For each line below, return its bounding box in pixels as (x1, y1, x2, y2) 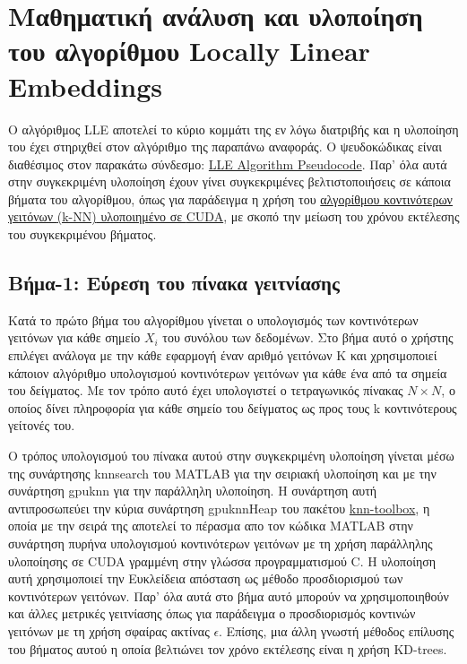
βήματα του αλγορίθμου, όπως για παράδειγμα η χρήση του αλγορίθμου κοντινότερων (8, 189, 453, 208)
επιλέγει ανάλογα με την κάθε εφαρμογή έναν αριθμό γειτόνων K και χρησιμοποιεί (8, 346, 437, 365)
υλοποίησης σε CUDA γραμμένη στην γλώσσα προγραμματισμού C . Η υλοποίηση (8, 551, 437, 570)
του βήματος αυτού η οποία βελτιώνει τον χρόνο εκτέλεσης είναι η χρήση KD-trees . (8, 639, 447, 658)
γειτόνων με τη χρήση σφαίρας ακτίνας (8, 621, 210, 640)
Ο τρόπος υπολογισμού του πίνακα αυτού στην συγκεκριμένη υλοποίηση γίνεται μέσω (8, 446, 454, 465)
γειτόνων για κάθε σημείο (8, 328, 141, 347)
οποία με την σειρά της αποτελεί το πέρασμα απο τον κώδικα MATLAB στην (8, 516, 413, 535)
